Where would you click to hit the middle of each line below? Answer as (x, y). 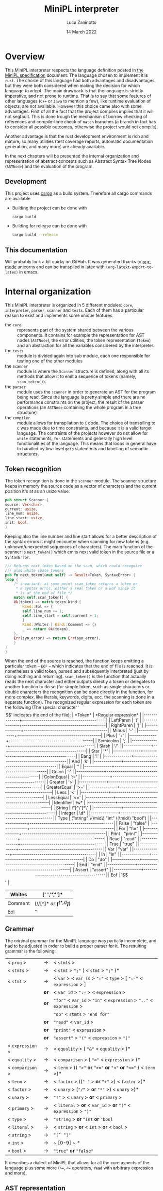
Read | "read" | (124, 839)
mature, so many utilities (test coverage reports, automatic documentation (79, 141)
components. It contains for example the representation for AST (81, 335)
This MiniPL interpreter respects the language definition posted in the (74, 70)
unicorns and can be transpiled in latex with (61, 267)
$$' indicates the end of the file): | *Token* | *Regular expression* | (73, 715)
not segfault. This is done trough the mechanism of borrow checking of (76, 116)
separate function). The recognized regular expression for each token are (78, 702)
